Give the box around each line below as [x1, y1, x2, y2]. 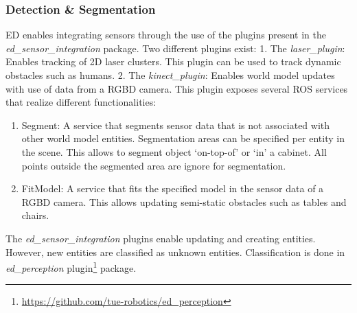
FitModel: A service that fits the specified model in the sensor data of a [21, 181, 324, 196]
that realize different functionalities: [5, 95, 157, 109]
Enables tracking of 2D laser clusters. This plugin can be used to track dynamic [5, 54, 341, 69]
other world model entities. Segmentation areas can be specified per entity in [21, 131, 345, 146]
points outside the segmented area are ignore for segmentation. [21, 158, 286, 172]
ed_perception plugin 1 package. [5, 259, 137, 275]
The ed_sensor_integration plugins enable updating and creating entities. [5, 231, 316, 245]
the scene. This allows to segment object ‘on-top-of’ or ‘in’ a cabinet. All [21, 144, 327, 159]
